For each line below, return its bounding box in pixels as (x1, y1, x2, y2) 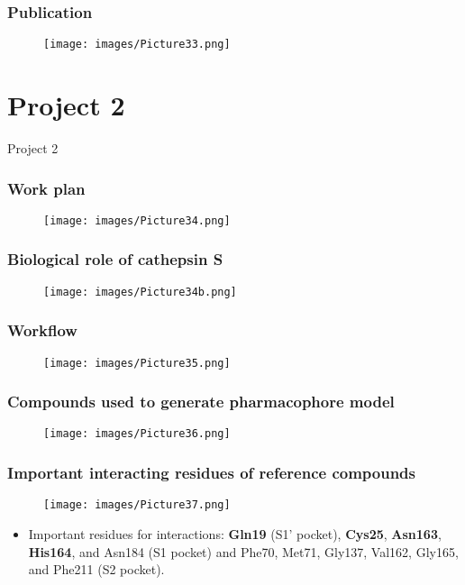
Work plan (7, 177, 86, 199)
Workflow (7, 319, 77, 342)
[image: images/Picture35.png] (43, 356, 231, 370)
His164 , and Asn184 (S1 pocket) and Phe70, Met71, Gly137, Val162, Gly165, (28, 542, 459, 561)
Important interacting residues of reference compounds (7, 462, 415, 484)
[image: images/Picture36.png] (43, 427, 231, 441)
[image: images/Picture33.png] (43, 38, 231, 51)
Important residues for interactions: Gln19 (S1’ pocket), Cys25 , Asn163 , (28, 524, 442, 543)
